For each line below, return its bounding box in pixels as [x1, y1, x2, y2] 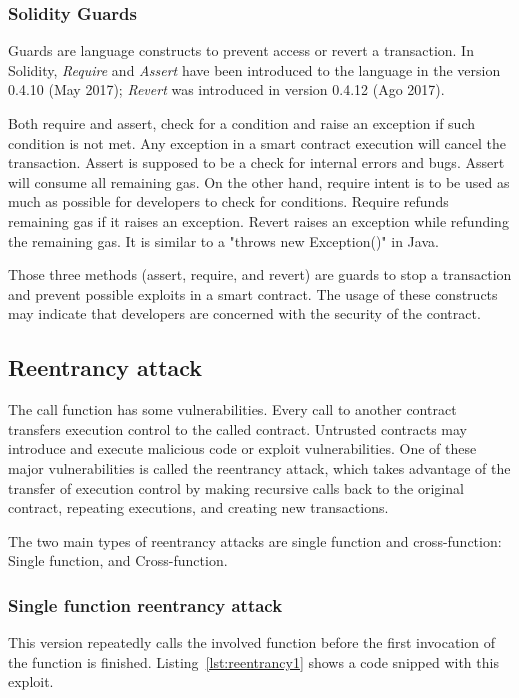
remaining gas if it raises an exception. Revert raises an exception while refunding [8, 210, 509, 231]
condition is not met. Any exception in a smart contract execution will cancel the [8, 132, 506, 153]
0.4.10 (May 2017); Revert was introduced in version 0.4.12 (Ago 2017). [8, 79, 445, 100]
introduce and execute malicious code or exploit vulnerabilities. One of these [8, 438, 477, 459]
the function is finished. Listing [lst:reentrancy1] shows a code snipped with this [8, 651, 499, 672]
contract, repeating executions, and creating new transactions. [8, 497, 389, 518]
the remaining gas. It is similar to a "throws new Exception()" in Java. [8, 230, 439, 251]
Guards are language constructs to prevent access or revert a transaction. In [8, 40, 474, 61]
